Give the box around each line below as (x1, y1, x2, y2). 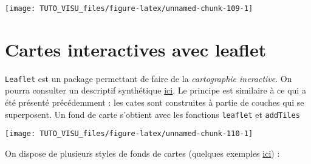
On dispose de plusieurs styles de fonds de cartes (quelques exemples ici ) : (5, 146, 280, 159)
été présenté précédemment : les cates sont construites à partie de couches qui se (5, 96, 304, 109)
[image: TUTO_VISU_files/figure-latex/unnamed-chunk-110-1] (5, 129, 253, 138)
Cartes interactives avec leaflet (5, 36, 267, 61)
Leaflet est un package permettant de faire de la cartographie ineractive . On (5, 72, 292, 84)
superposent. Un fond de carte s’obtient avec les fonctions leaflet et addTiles (5, 108, 300, 120)
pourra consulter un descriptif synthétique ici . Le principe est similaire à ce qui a (5, 84, 306, 97)
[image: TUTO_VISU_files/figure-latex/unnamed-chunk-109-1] (5, 4, 253, 13)
